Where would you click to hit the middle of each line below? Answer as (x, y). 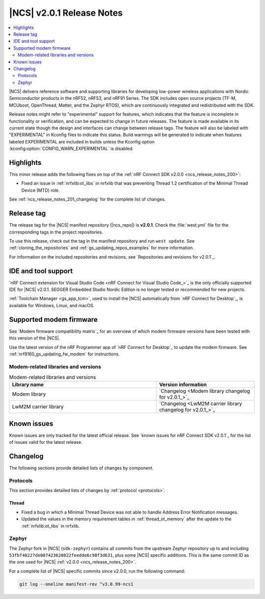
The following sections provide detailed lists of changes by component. (81, 468)
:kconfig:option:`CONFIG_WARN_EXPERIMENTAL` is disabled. (71, 149)
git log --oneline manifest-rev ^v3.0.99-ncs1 (76, 584)
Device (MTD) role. (40, 190)
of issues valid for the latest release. (46, 442)
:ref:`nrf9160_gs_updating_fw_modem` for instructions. (64, 354)
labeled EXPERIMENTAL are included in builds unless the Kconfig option (82, 142)
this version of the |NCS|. (35, 338)
